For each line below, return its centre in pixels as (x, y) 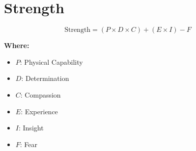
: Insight (31, 128)
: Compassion (41, 94)
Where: (17, 45)
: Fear (29, 144)
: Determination (45, 78)
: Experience (39, 111)
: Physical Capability (51, 62)
